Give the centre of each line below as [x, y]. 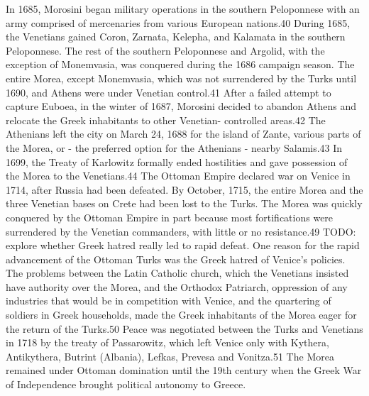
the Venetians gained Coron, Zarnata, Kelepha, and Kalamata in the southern [176, 37]
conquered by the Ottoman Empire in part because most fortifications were [170, 217]
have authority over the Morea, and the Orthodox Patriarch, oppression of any [177, 286]
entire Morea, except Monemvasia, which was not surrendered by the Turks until [181, 78]
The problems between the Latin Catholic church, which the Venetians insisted [177, 273]
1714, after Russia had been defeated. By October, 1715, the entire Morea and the [184, 189]
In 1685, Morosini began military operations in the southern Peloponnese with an [183, 9]
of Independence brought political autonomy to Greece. [126, 384]
